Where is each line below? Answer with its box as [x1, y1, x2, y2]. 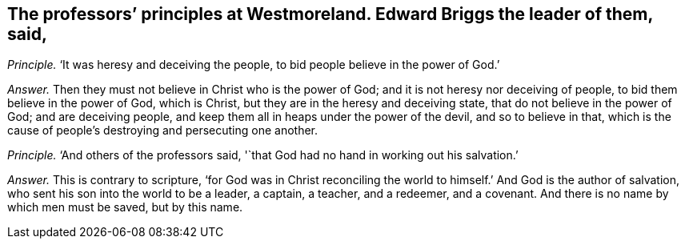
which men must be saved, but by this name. [7, 200, 243, 215]
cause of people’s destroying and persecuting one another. [7, 123, 318, 138]
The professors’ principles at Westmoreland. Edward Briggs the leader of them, [7, 4, 653, 24]
